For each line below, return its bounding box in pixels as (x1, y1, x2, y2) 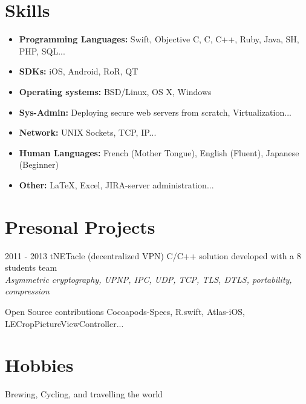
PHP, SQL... (19, 44, 65, 57)
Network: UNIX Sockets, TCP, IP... (19, 126, 157, 139)
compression (5, 285, 50, 297)
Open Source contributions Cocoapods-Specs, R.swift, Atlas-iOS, (5, 305, 245, 317)
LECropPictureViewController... (5, 317, 124, 329)
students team (5, 261, 57, 274)
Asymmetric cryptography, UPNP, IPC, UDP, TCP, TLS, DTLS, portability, (5, 273, 292, 285)
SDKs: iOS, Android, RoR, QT (19, 65, 138, 78)
